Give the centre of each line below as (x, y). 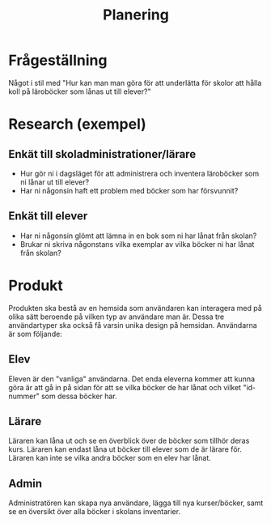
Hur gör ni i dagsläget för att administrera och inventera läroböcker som (140, 173)
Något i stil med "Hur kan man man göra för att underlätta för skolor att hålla (135, 83)
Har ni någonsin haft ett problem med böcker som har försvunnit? (129, 190)
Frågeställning (58, 60)
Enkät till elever (48, 216)
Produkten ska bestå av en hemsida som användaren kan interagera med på (135, 308)
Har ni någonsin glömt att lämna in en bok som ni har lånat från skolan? (138, 236)
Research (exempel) (78, 124)
